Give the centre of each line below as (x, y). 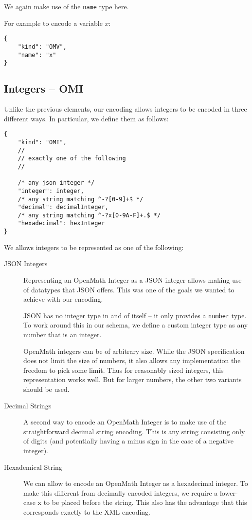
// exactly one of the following (72, 159)
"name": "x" (37, 55)
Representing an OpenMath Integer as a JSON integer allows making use (133, 279)
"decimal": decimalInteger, (63, 207)
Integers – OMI (44, 88)
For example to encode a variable (53, 23)
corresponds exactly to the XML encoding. (87, 511)
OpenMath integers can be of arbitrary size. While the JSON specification (134, 351)
